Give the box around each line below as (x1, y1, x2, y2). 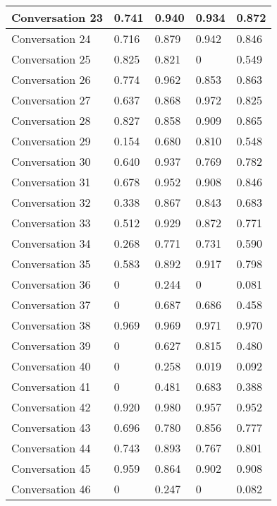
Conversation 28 (11, 112, 91, 128)
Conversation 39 (11, 337, 91, 354)
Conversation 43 (11, 419, 91, 435)
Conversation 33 (11, 215, 91, 231)
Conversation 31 (11, 174, 91, 190)
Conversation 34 (11, 235, 91, 251)
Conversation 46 (11, 481, 91, 497)
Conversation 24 (11, 30, 91, 47)
